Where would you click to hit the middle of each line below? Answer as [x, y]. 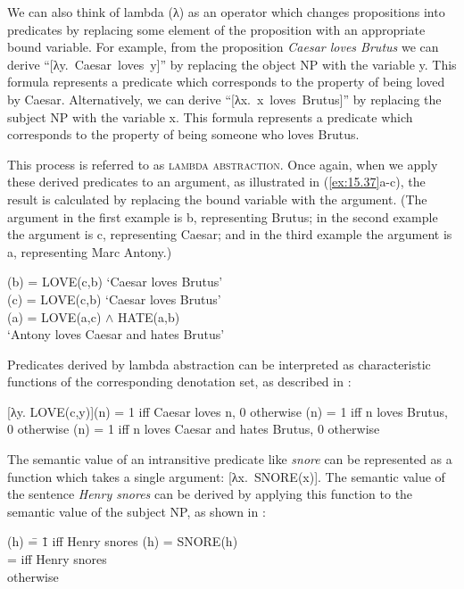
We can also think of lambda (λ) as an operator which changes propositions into [226, 12]
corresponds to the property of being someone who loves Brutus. [183, 134]
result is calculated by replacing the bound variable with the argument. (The [217, 199]
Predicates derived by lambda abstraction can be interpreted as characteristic [219, 364]
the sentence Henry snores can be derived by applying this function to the [210, 494]
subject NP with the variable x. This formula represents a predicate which [210, 116]
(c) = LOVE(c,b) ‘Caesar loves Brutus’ [114, 299]
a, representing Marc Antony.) [90, 251]
